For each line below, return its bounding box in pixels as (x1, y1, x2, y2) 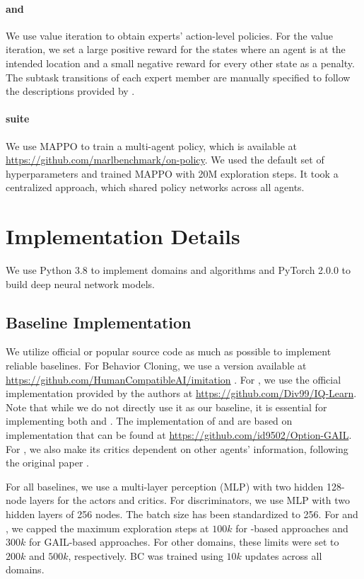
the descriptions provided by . (6, 84, 135, 98)
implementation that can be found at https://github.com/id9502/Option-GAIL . (6, 428, 352, 442)
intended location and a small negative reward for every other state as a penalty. (6, 55, 355, 70)
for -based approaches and (235, 520, 348, 535)
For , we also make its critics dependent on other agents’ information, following (6, 441, 348, 456)
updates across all (245, 548, 322, 563)
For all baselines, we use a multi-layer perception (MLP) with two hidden (6, 478, 324, 493)
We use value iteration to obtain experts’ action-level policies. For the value (6, 28, 333, 42)
